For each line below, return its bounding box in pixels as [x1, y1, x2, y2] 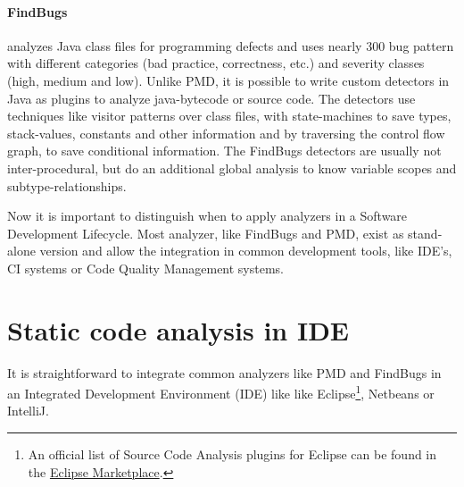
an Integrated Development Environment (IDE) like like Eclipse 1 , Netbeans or [7, 382, 435, 402]
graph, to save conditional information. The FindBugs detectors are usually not [7, 141, 442, 160]
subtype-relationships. [7, 176, 127, 195]
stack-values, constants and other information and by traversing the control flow [7, 123, 445, 142]
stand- [408, 223, 443, 242]
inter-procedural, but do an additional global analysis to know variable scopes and [7, 158, 457, 177]
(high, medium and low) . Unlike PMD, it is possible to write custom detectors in [7, 71, 450, 89]
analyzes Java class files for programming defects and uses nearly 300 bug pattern [7, 36, 454, 55]
